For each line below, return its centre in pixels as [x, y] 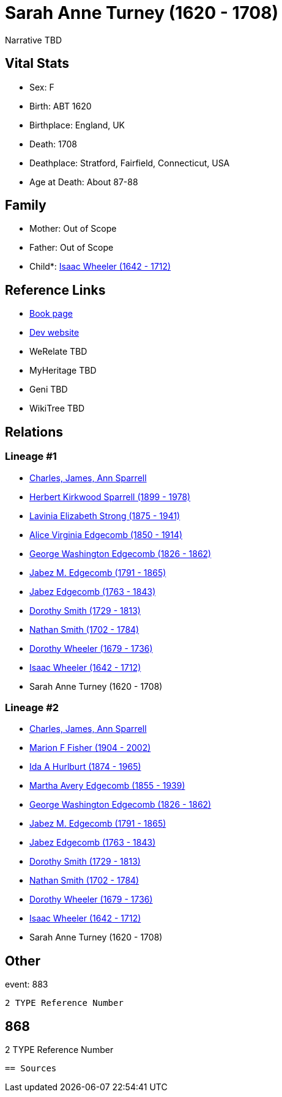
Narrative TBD [33, 40]
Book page [51, 314]
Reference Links [55, 290]
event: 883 [27, 984]
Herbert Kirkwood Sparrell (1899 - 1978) [110, 497]
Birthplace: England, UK [77, 125]
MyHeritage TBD [63, 371]
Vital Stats [37, 64]
